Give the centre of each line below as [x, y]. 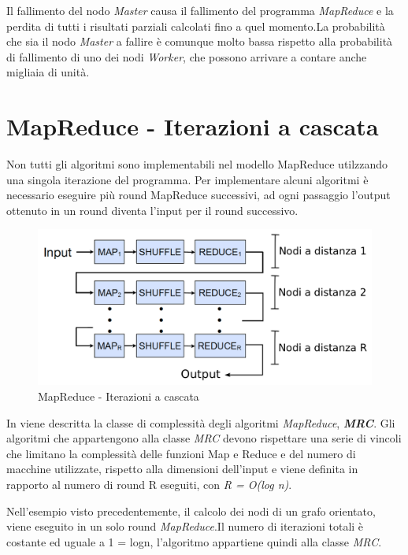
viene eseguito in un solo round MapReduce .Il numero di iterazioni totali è [185, 526]
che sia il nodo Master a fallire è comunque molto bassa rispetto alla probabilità [200, 41]
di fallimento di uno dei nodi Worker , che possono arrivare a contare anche [187, 56]
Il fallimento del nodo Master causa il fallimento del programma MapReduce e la [200, 10]
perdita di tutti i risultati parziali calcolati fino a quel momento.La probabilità [196, 26]
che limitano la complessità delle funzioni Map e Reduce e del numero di [181, 453]
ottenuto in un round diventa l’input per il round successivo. [152, 210]
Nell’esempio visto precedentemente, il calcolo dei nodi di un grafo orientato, [191, 511]
